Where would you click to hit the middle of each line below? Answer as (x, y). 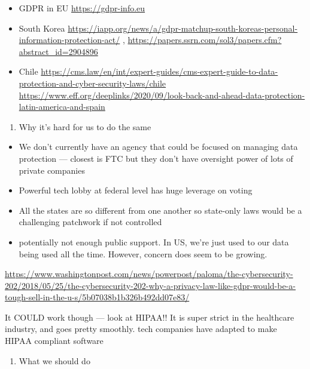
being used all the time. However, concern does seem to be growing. (143, 253)
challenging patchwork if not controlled (90, 222)
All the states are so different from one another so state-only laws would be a (160, 210)
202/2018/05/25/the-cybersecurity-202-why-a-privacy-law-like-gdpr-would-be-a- (150, 285)
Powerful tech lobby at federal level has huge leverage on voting (136, 190)
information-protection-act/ (69, 40)
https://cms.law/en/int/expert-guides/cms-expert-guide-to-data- (159, 71)
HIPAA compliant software (54, 341)
